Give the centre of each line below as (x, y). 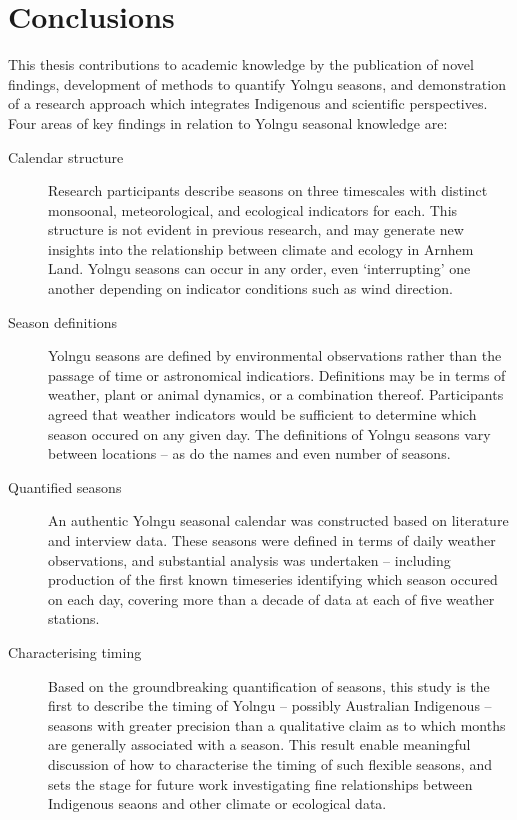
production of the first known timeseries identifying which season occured (273, 579)
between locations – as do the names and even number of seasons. (249, 453)
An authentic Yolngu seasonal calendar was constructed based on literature (278, 520)
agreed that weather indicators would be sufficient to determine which (262, 414)
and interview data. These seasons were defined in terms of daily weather (272, 540)
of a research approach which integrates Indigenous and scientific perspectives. (248, 103)
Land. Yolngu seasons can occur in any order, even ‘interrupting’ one (259, 268)
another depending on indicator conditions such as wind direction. (250, 288)
